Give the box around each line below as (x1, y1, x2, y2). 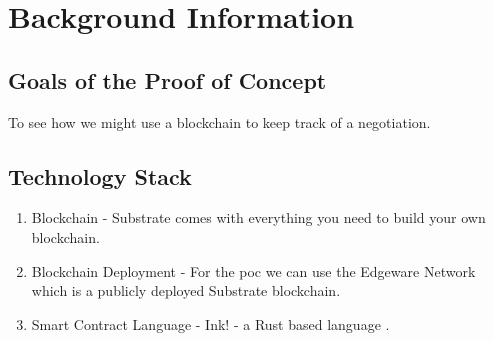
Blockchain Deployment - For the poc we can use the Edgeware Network (31, 260, 476, 281)
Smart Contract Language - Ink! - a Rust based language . (31, 313, 390, 334)
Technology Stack (8, 160, 192, 191)
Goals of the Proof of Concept (8, 64, 327, 95)
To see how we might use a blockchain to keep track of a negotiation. (8, 111, 431, 132)
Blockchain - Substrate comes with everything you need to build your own (31, 207, 486, 228)
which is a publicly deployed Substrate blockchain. (31, 280, 341, 301)
